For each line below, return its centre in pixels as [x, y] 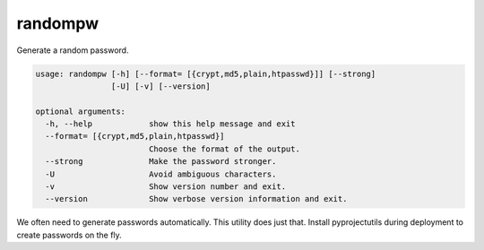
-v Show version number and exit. [166, 187]
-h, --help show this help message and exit [170, 124]
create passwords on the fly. [69, 235]
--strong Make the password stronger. [161, 162]
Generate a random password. [73, 50]
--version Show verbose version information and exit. [196, 199]
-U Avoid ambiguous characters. [161, 174]
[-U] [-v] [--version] [160, 86]
